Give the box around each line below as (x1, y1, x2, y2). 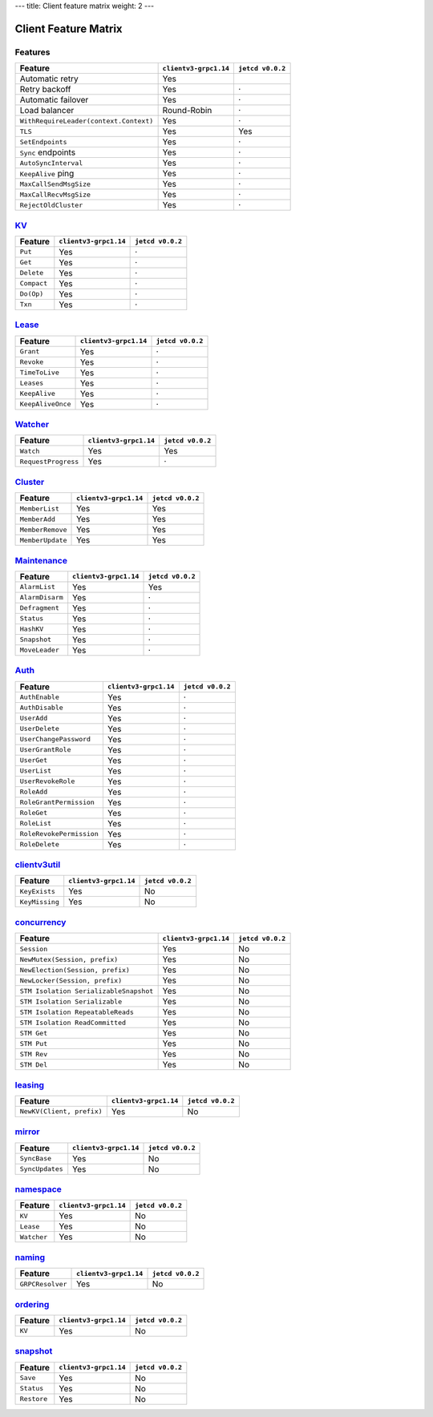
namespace (14, 1184, 62, 1195)
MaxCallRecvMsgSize (19, 190, 91, 199)
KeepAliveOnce (19, 400, 71, 409)
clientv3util (14, 859, 61, 870)
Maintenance (14, 555, 68, 566)
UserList (19, 766, 52, 775)
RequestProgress (19, 457, 79, 466)
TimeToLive (19, 369, 60, 377)
